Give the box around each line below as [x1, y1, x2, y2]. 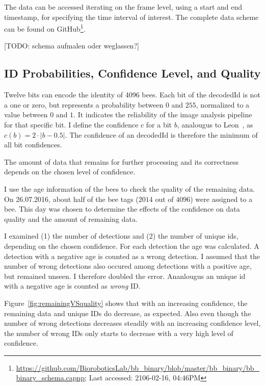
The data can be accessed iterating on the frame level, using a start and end [4, 2, 243, 12]
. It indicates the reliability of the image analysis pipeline [73, 109, 252, 120]
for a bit [146, 119, 172, 130]
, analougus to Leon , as [177, 119, 253, 130]
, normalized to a [196, 99, 250, 110]
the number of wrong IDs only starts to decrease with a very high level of [4, 327, 233, 338]
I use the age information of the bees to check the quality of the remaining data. [4, 183, 255, 194]
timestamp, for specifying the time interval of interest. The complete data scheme [4, 11, 259, 22]
